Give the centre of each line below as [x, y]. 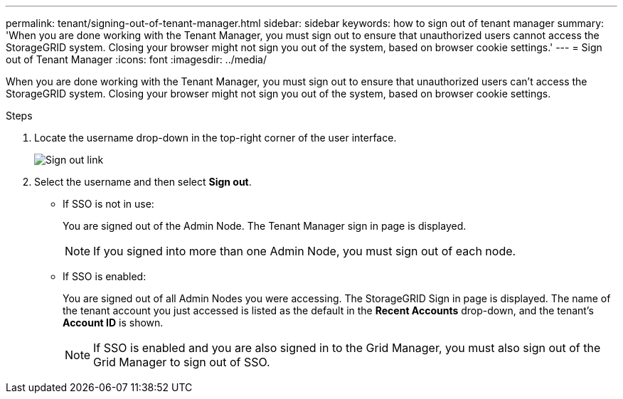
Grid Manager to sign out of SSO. [182, 362]
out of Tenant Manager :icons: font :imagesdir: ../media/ [137, 59]
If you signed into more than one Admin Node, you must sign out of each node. [305, 251]
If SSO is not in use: [108, 204]
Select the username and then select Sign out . [143, 182]
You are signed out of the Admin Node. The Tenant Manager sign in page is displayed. [265, 226]
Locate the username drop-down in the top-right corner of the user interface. [215, 138]
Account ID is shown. [113, 323]
